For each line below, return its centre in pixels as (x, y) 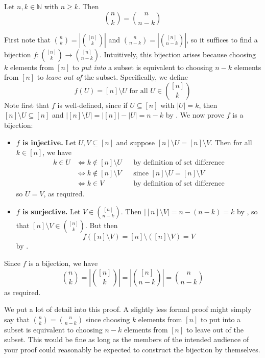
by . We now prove (195, 115)
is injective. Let (49, 142)
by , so (247, 211)
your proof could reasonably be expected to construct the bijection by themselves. (132, 349)
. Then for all (231, 142)
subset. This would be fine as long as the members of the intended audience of (127, 339)
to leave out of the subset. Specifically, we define (112, 77)
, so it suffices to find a (222, 39)
